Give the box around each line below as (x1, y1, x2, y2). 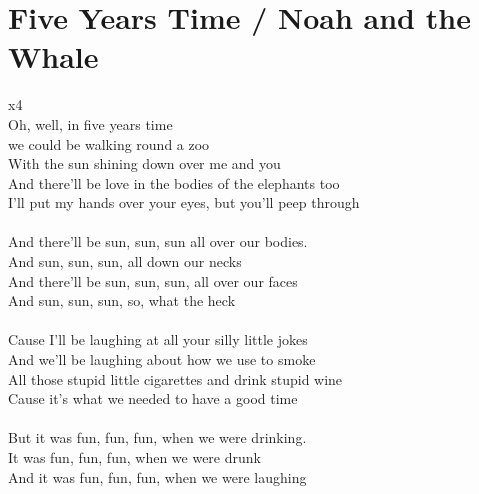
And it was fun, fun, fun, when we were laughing (8, 466, 307, 487)
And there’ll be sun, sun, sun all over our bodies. (8, 231, 308, 252)
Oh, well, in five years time (8, 113, 173, 134)
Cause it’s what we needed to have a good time (8, 388, 298, 409)
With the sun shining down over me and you (8, 153, 281, 174)
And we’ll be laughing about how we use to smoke (8, 349, 316, 370)
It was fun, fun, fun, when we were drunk (8, 447, 261, 467)
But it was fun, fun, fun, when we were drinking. (8, 427, 307, 448)
